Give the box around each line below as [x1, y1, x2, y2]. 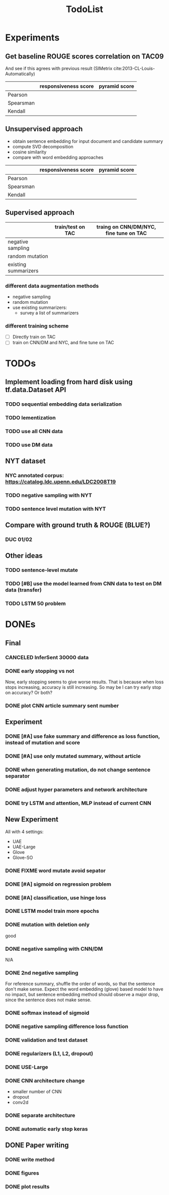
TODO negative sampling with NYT [5, 492, 92, 499]
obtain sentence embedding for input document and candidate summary [12, 138, 163, 144]
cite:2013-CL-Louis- [113, 66, 155, 71]
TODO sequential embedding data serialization [5, 400, 122, 407]
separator [5, 773, 30, 780]
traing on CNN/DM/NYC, [96, 223, 156, 230]
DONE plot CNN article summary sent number [5, 702, 119, 709]
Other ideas [5, 552, 43, 560]
